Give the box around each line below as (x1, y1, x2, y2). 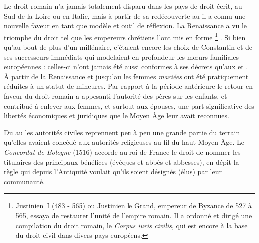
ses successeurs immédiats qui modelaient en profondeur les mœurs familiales (4, 51, 239, 62)
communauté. (4, 176, 45, 186)
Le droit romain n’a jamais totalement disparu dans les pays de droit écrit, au (4, 1, 242, 11)
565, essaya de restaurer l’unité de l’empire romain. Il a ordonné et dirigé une (15, 210, 252, 220)
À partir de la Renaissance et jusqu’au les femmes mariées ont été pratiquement (4, 71, 249, 81)
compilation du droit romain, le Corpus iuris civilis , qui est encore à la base (15, 220, 248, 230)
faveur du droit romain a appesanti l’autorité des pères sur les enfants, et (4, 91, 227, 101)
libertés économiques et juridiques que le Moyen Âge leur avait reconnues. (4, 110, 229, 121)
